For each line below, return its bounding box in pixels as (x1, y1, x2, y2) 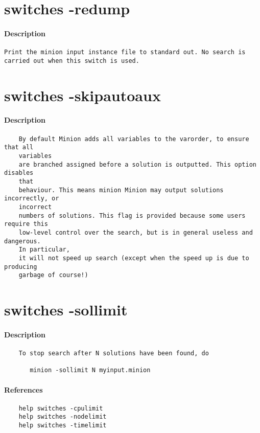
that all (4, 144, 34, 151)
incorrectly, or (4, 195, 59, 202)
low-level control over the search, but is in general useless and (18, 229, 253, 236)
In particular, (18, 246, 70, 254)
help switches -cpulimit (18, 404, 103, 412)
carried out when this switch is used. (4, 57, 139, 64)
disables (4, 169, 34, 177)
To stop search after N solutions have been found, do (18, 349, 209, 357)
